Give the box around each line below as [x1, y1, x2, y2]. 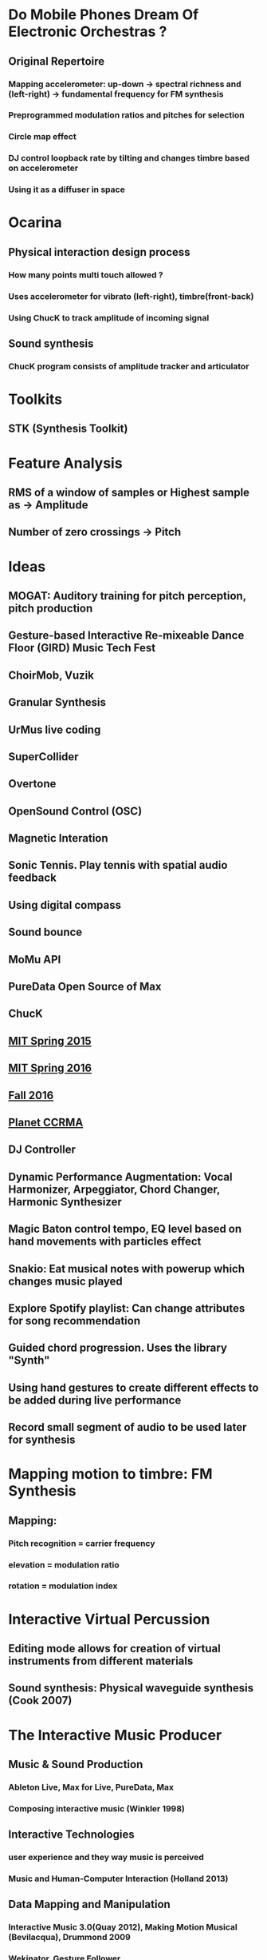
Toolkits [8, 390, 62, 408]
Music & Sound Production [8, 1758, 143, 1771]
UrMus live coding [8, 723, 101, 736]
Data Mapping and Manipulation [8, 1898, 171, 1911]
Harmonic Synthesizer [8, 1195, 122, 1209]
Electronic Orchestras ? [8, 22, 167, 41]
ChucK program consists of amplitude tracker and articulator [8, 361, 249, 372]
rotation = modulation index [8, 1580, 118, 1592]
